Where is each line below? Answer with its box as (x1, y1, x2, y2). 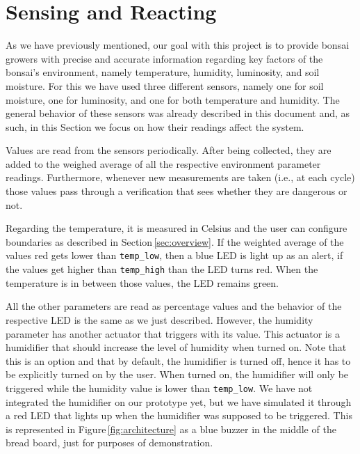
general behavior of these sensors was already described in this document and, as (6, 106, 350, 120)
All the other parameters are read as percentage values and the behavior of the (6, 299, 342, 313)
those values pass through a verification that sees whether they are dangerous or (6, 184, 347, 198)
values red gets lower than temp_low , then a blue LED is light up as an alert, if (6, 248, 343, 263)
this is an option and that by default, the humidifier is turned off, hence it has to (6, 353, 351, 368)
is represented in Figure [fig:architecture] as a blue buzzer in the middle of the (6, 421, 336, 436)
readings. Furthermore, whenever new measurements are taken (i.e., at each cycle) (6, 170, 355, 185)
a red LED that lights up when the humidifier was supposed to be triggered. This (6, 408, 352, 423)
